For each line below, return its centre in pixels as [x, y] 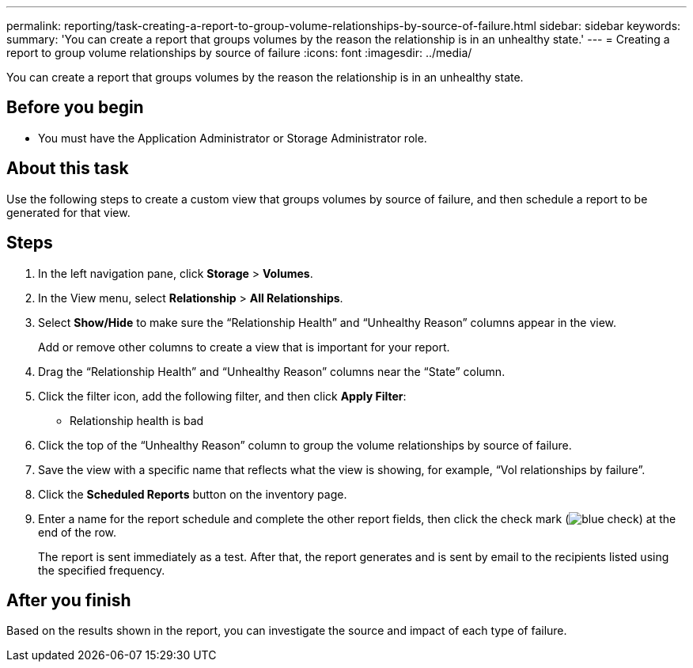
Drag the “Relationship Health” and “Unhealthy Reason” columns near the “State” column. [272, 371]
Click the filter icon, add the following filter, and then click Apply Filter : [222, 396]
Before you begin [75, 108]
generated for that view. [68, 212]
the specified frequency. [102, 570]
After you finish [69, 600]
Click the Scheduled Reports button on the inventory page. [193, 494]
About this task [68, 169]
